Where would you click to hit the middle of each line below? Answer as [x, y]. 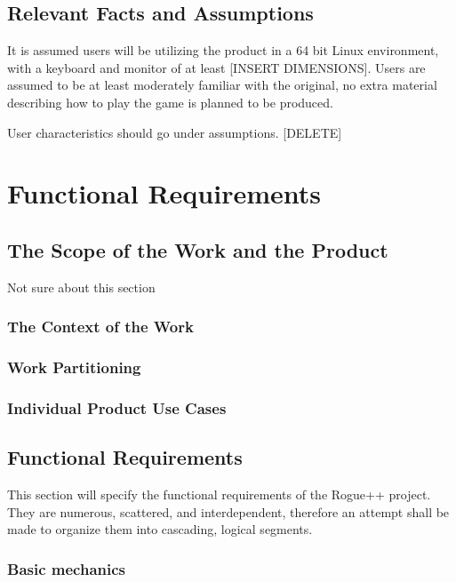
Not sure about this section [81, 287]
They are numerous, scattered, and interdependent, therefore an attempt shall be [228, 511]
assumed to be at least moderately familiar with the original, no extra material [222, 85]
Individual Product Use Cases [117, 407]
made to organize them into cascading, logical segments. [160, 529]
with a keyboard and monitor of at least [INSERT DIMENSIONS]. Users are [216, 67]
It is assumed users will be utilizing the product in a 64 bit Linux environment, [223, 50]
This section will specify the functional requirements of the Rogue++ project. [219, 494]
